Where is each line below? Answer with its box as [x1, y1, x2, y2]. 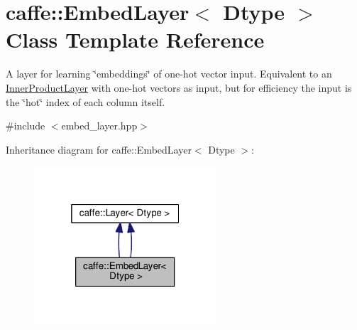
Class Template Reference [6, 25, 265, 54]
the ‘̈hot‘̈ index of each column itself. [6, 94, 165, 109]
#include [6, 118, 45, 133]
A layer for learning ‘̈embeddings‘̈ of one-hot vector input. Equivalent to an [6, 66, 332, 81]
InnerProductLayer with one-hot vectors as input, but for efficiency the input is [6, 80, 352, 95]
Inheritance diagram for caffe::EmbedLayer [6, 142, 192, 156]
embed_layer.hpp [61, 118, 138, 133]
